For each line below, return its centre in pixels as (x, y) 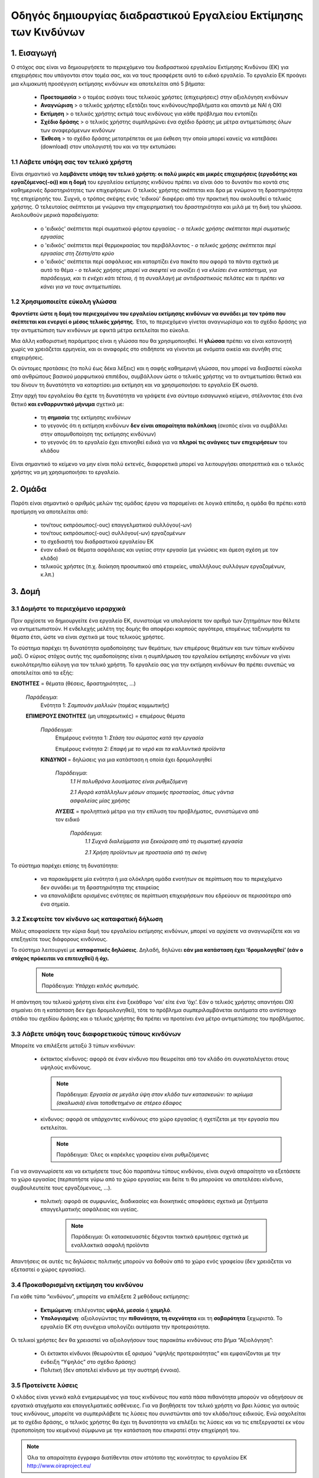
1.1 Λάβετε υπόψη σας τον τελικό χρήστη (71, 162)
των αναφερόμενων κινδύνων (78, 130)
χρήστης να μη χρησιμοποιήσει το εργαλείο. (65, 472)
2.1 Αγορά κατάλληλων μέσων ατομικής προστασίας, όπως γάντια (152, 792)
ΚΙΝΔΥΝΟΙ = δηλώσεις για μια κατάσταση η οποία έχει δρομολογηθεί (126, 760)
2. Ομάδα (29, 489)
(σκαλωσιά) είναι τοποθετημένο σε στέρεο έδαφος (119, 1103)
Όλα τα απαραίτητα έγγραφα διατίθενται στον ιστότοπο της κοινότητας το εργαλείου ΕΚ (137, 1457)
